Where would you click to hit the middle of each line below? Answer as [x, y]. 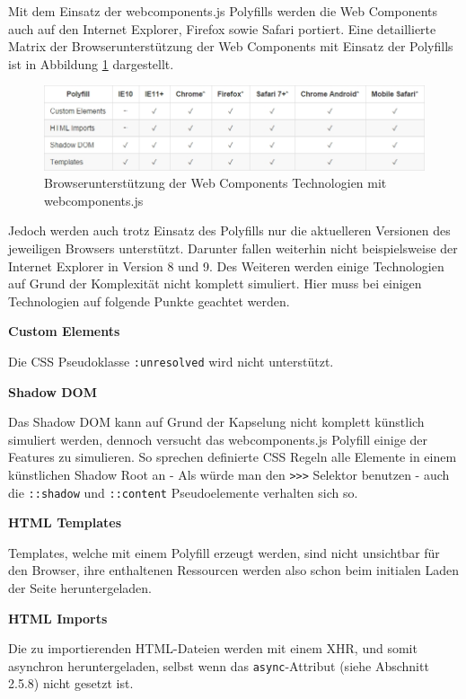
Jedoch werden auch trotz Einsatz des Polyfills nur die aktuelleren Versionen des [229, 230]
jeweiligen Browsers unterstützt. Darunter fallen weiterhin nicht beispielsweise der [233, 248]
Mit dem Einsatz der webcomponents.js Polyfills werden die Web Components [223, 11]
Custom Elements [64, 331]
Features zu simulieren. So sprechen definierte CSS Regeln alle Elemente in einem [233, 457]
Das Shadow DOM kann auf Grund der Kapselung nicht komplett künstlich [216, 422]
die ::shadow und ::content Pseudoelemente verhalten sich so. [183, 492]
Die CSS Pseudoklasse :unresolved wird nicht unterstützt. [171, 361]
